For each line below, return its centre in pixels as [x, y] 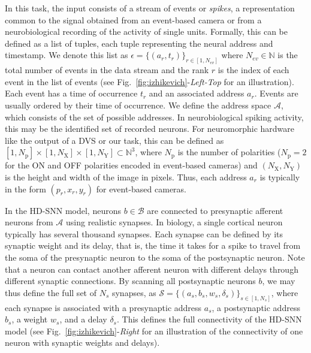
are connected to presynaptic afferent [215, 210]
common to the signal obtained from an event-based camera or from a [133, 19]
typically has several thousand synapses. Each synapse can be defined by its [144, 233]
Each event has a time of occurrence [71, 93]
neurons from [29, 222]
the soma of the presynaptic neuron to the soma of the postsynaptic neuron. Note [155, 257]
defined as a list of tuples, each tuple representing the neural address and [139, 43]
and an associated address [197, 93]
